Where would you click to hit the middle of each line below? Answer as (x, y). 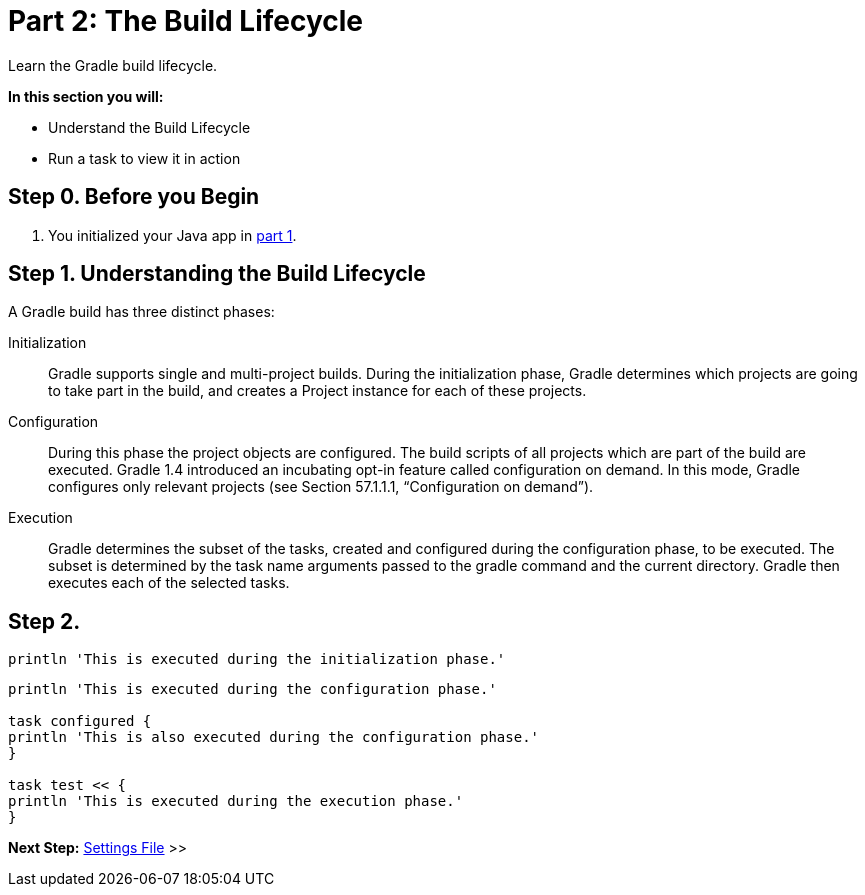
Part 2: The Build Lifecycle (186, 21)
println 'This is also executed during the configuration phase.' (274, 737)
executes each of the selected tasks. (169, 583)
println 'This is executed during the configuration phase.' (252, 689)
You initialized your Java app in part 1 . (172, 235)
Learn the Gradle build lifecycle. (113, 65)
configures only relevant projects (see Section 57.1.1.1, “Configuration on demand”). (321, 487)
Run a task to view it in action (144, 158)
